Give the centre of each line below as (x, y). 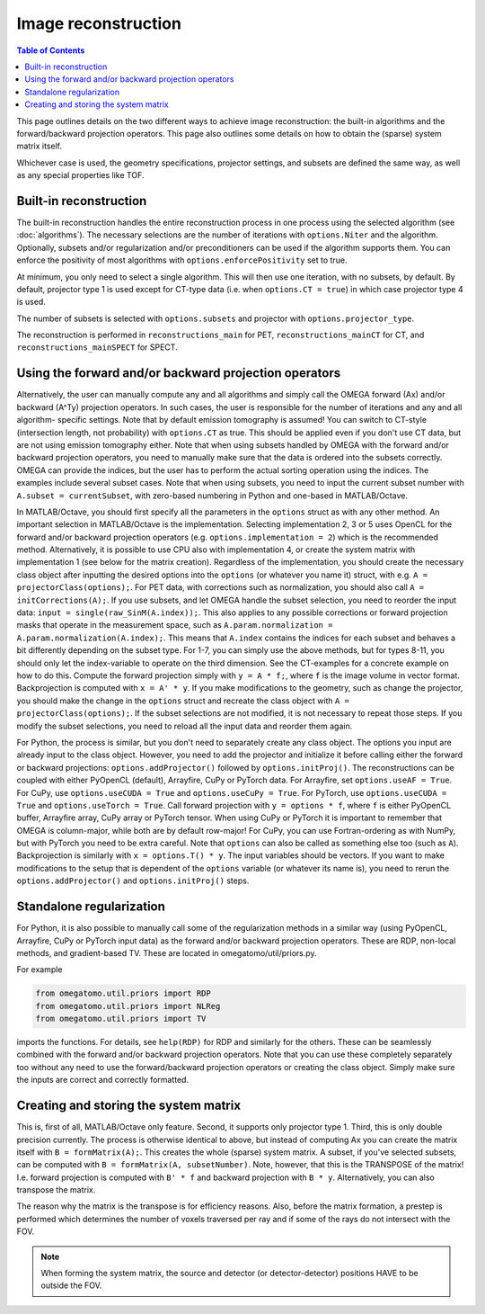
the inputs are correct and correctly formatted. (102, 1080)
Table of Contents (51, 50)
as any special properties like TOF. (80, 175)
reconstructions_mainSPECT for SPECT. (97, 347)
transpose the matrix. (56, 1190)
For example (40, 970)
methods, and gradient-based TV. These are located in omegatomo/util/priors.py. (167, 952)
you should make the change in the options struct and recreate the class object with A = (183, 701)
